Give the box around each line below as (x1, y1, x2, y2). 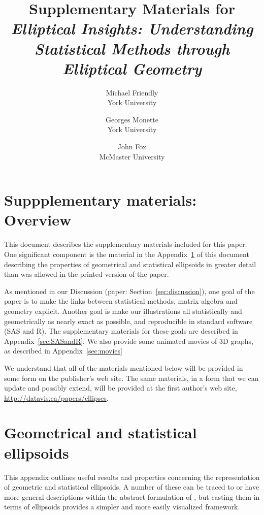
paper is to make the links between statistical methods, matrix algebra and (4, 296, 238, 306)
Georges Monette (105, 114, 159, 124)
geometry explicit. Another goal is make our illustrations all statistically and (4, 305, 242, 316)
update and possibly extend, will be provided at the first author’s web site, (4, 382, 237, 393)
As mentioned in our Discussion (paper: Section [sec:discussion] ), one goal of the (4, 285, 255, 296)
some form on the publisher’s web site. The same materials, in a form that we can (4, 372, 259, 383)
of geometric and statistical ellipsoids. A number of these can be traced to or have (4, 481, 259, 492)
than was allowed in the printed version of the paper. (4, 269, 169, 279)
